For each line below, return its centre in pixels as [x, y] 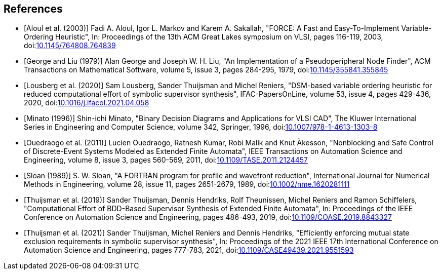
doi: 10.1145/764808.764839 [70, 46]
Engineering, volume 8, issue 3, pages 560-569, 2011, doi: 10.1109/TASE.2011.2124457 [166, 160]
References [33, 9]
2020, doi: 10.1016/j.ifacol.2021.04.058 [87, 103]
